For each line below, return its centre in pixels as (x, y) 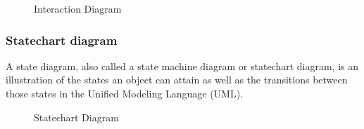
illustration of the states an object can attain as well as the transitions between (177, 80)
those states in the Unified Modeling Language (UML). (125, 93)
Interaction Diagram (78, 8)
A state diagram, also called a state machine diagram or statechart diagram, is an (182, 66)
